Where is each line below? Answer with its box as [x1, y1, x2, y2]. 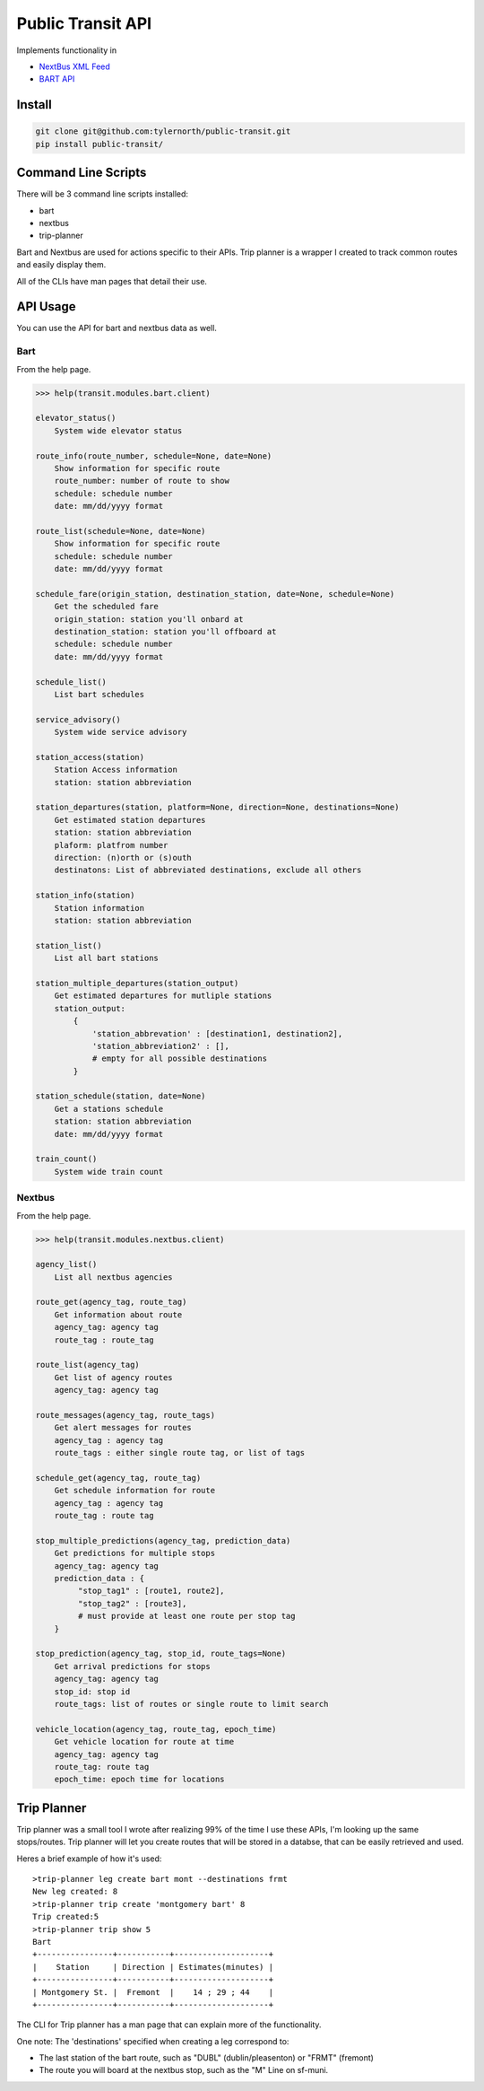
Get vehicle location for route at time [54, 1737, 235, 1747]
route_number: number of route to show [54, 476, 230, 486]
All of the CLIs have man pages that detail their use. [16, 276, 208, 286]
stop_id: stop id [54, 1686, 131, 1696]
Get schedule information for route [54, 1485, 215, 1496]
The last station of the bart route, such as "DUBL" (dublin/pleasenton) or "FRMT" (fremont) [39, 2052, 374, 2063]
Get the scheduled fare [54, 601, 159, 612]
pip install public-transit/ [35, 139, 164, 149]
